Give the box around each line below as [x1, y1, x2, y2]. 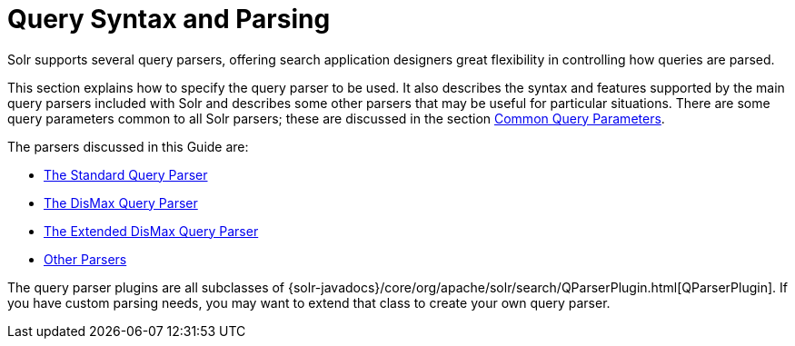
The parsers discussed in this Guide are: [7, 138, 249, 154]
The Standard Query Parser [44, 166, 208, 183]
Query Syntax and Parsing [7, 4, 331, 35]
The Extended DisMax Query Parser [44, 222, 259, 239]
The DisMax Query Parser [44, 194, 198, 211]
